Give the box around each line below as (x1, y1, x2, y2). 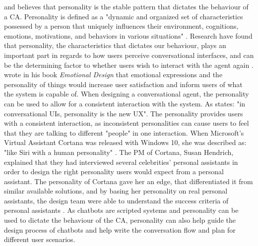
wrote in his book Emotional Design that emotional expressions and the (4, 69, 223, 80)
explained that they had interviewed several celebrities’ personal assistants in (4, 156, 238, 167)
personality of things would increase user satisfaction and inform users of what (4, 79, 243, 89)
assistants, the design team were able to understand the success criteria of (4, 195, 229, 205)
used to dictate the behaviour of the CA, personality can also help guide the (4, 215, 236, 225)
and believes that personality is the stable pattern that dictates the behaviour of (4, 1, 249, 11)
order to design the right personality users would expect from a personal (4, 166, 224, 177)
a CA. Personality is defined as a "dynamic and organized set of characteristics (4, 11, 243, 21)
